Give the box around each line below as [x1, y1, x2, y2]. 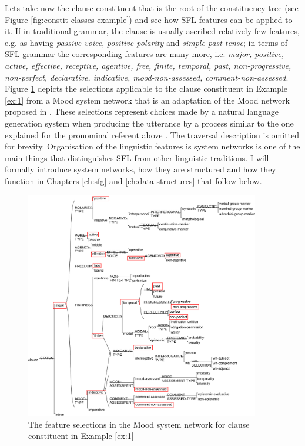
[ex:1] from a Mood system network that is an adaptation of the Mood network [5, 94, 290, 106]
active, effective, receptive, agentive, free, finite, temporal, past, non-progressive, [5, 59, 291, 71]
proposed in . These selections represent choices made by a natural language [5, 105, 279, 118]
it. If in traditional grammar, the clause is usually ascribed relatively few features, [5, 25, 300, 37]
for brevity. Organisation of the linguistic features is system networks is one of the [5, 140, 300, 152]
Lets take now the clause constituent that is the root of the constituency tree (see [5, 2, 299, 14]
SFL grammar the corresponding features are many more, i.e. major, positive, [5, 48, 284, 60]
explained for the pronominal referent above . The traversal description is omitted [5, 128, 300, 141]
